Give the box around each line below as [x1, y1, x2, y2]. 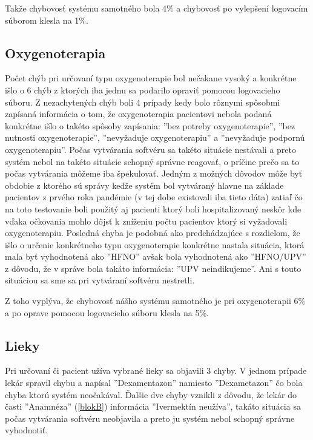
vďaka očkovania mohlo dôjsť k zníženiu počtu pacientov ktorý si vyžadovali [5, 214, 288, 227]
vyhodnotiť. [5, 424, 48, 436]
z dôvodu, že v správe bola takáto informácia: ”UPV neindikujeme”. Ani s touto [5, 262, 301, 274]
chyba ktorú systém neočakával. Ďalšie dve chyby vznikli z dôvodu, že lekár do [5, 388, 297, 401]
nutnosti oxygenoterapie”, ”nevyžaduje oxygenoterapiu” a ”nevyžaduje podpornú [5, 131, 305, 144]
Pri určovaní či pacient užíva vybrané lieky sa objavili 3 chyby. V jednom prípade [5, 364, 307, 377]
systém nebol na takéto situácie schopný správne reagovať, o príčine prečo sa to [5, 155, 300, 168]
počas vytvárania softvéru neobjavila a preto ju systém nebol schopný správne [5, 411, 295, 424]
